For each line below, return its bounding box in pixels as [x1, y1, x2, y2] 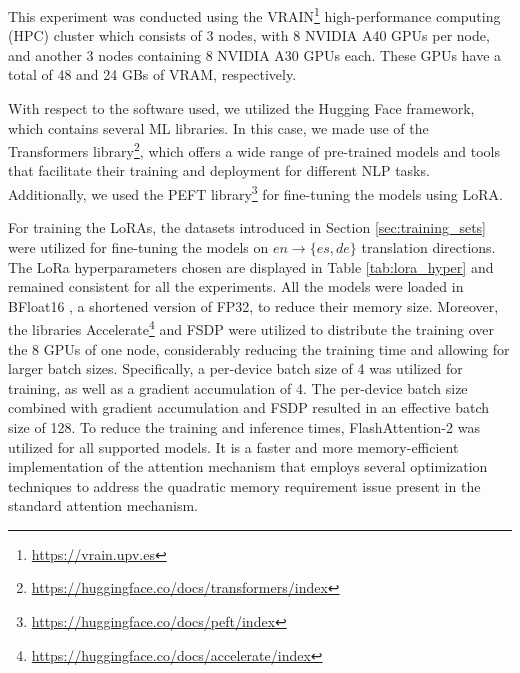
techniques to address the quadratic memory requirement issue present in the [8, 475, 481, 496]
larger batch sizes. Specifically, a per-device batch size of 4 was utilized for [8, 358, 463, 379]
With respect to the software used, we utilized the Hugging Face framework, [8, 98, 475, 119]
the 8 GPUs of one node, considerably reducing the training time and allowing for [8, 338, 510, 359]
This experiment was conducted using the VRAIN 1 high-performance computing [8, 3, 501, 26]
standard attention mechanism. [8, 495, 198, 516]
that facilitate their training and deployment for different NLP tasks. [8, 160, 430, 181]
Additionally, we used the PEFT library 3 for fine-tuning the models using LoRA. [8, 181, 503, 204]
